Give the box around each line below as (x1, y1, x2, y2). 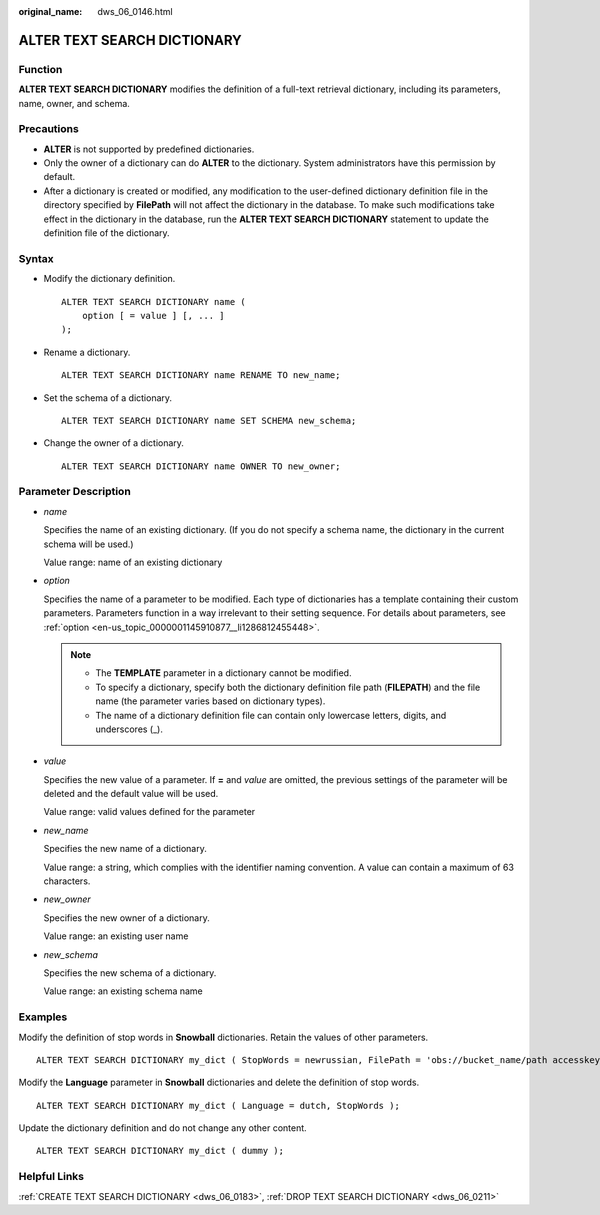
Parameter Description (18, 485, 132, 499)
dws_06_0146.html (97, 6, 174, 17)
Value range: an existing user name (43, 930, 189, 942)
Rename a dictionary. (43, 346, 131, 358)
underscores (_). (95, 723, 164, 735)
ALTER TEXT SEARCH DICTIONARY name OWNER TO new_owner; (61, 460, 341, 472)
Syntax (18, 251, 54, 265)
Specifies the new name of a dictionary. (43, 843, 207, 855)
